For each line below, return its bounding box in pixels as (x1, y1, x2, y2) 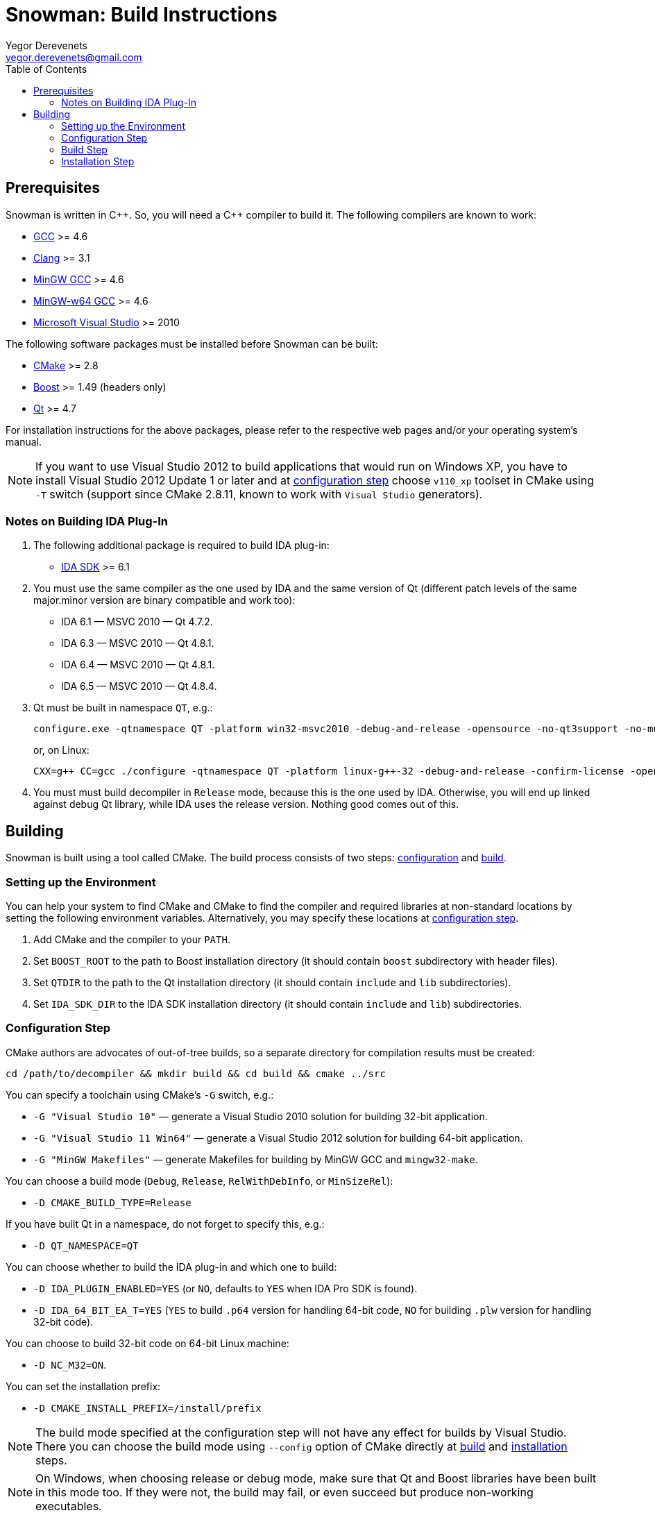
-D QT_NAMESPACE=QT (33, 1240, 139, 1251)
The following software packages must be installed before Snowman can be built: (6, 337, 378, 350)
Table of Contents (6, 62, 87, 75)
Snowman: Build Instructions (6, 3, 278, 26)
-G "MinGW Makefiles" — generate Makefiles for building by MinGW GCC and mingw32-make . (33, 1153, 478, 1165)
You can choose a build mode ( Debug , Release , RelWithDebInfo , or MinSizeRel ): (6, 1174, 393, 1187)
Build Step (61, 143, 108, 155)
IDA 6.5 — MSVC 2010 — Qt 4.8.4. (61, 680, 217, 693)
